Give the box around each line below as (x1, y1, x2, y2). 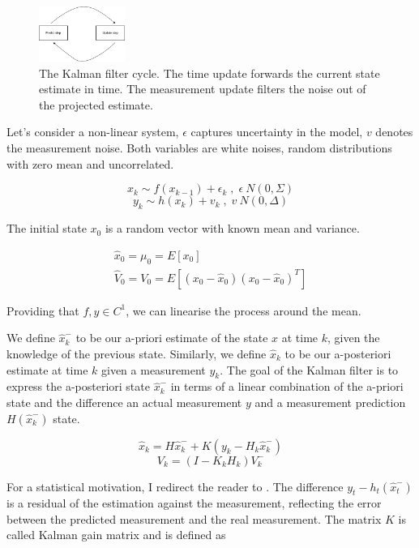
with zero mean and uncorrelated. (6, 155, 174, 172)
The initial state (6, 220, 87, 237)
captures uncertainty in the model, (190, 123, 363, 140)
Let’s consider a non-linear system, (6, 123, 179, 140)
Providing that (6, 302, 79, 319)
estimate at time (6, 361, 88, 378)
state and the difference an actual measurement (6, 393, 242, 410)
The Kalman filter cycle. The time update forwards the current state (39, 64, 380, 81)
